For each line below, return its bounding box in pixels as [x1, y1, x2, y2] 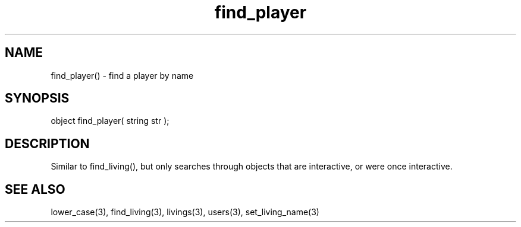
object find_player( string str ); [51, 116, 170, 126]
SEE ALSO [5, 181, 65, 197]
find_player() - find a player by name [51, 70, 194, 81]
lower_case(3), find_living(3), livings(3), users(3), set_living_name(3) [51, 207, 319, 218]
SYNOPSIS [5, 91, 70, 106]
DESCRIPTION [5, 136, 90, 151]
